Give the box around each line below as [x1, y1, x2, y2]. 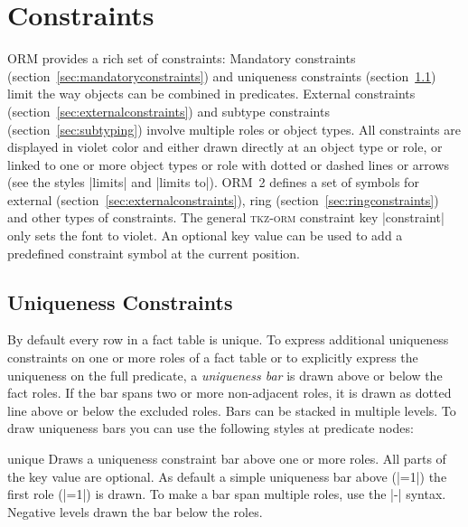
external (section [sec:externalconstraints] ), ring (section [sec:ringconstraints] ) [7, 190, 439, 209]
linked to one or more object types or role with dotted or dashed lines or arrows [7, 155, 450, 174]
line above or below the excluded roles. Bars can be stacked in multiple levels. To [7, 400, 456, 419]
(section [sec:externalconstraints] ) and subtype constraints [7, 101, 330, 120]
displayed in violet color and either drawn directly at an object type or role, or [7, 137, 443, 156]
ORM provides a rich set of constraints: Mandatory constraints [7, 49, 356, 68]
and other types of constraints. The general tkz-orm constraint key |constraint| [7, 208, 445, 227]
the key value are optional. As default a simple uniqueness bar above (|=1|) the [7, 466, 447, 485]
